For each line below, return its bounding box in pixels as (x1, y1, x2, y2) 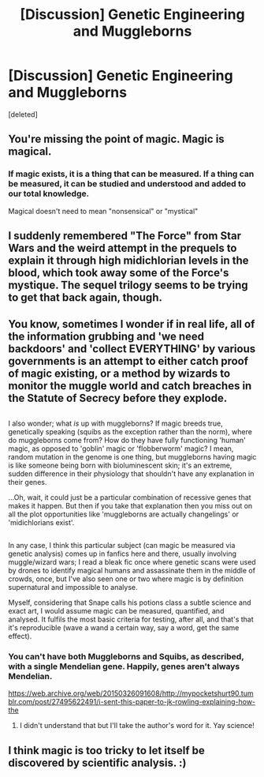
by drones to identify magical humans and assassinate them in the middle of (8, 566, 256, 576)
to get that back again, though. (8, 291, 163, 305)
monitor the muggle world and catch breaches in (8, 379, 252, 392)
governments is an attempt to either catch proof (8, 355, 249, 368)
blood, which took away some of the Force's (8, 266, 229, 280)
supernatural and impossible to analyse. (8, 583, 138, 592)
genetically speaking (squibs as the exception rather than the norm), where (8, 426, 252, 436)
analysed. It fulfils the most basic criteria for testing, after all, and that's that (8, 614, 254, 625)
